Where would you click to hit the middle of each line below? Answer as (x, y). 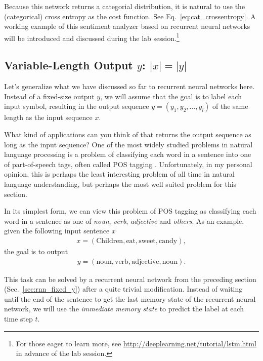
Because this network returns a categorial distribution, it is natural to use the (125, 6)
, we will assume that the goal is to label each (171, 96)
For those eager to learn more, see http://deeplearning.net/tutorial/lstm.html (136, 343)
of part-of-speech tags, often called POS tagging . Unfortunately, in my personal (128, 164)
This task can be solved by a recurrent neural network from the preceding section (130, 279)
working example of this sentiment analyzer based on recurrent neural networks (127, 26)
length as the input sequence (48, 117)
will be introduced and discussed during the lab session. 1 (92, 37)
